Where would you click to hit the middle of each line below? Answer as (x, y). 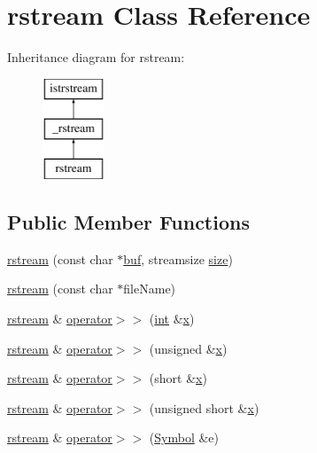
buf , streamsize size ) (178, 258)
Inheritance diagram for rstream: (96, 57)
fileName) (150, 289)
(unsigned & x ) (188, 348)
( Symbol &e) (184, 437)
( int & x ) (172, 319)
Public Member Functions (128, 222)
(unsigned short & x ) (204, 407)
